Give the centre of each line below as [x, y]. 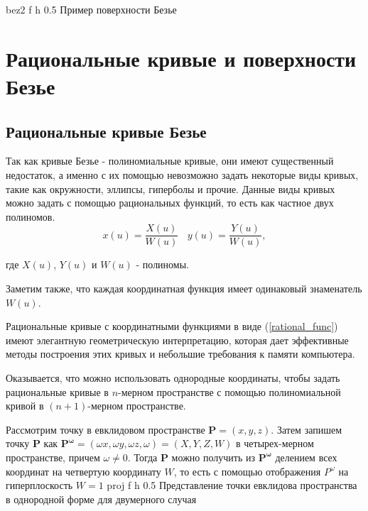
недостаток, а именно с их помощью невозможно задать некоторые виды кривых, [182, 174]
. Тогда [142, 457]
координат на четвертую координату [83, 471]
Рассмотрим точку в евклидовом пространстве [105, 429]
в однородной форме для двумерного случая [101, 499]
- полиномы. [162, 264]
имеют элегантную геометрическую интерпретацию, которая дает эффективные [177, 340]
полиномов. [31, 216]
